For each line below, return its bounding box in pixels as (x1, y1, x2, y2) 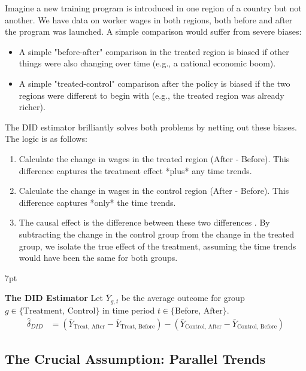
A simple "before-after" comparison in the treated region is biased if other (19, 45, 289, 57)
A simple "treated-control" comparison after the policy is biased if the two (19, 77, 290, 89)
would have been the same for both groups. (19, 251, 178, 264)
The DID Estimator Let (5, 291, 103, 304)
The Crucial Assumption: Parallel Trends (5, 349, 266, 367)
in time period (102, 303, 155, 316)
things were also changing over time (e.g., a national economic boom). (19, 57, 276, 69)
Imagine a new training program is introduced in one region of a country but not (5, 2, 302, 14)
